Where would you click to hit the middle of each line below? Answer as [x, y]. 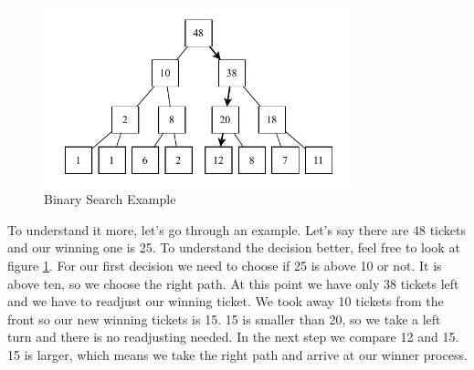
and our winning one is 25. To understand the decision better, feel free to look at [234, 247]
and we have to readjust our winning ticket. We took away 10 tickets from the [226, 301]
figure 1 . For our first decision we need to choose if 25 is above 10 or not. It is [225, 265]
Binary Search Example [110, 199]
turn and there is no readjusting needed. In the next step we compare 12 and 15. [233, 337]
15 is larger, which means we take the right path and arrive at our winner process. [237, 354]
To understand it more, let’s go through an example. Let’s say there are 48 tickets [237, 229]
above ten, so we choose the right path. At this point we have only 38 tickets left [233, 283]
